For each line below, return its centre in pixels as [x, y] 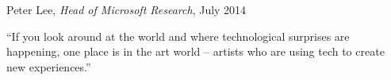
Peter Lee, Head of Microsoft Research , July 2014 [126, 9]
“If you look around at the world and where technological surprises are [178, 36]
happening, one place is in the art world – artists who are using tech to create [195, 51]
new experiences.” [49, 66]
